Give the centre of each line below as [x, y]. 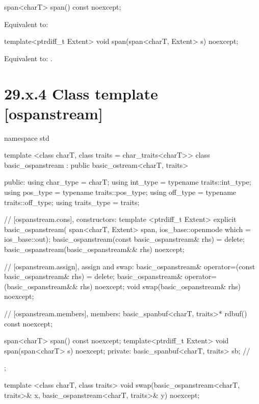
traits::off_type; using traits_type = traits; [72, 202]
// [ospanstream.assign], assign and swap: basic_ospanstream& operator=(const [130, 266]
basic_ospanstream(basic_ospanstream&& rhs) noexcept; [94, 249]
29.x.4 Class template [81, 93]
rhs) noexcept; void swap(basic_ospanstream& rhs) [161, 286]
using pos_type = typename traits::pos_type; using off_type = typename [120, 192]
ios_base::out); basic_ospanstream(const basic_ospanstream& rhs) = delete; [124, 239]
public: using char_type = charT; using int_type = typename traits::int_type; [128, 182]
